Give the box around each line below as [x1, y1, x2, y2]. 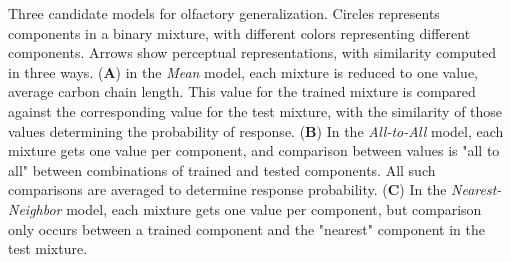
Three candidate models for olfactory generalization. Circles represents [8, 3, 440, 23]
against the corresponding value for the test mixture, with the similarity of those [8, 100, 503, 121]
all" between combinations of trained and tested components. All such [8, 159, 436, 180]
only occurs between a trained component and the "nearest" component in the [8, 218, 486, 239]
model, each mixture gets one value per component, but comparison [66, 198, 482, 219]
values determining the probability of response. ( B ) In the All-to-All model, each [8, 120, 504, 141]
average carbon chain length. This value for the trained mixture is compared [8, 81, 476, 102]
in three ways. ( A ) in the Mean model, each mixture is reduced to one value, [8, 61, 479, 82]
